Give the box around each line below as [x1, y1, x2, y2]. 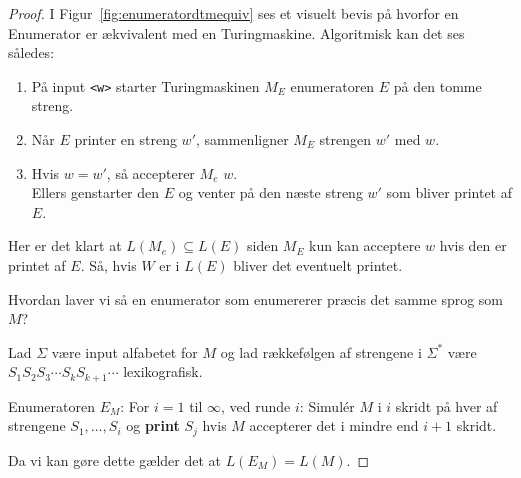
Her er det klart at [8, 235, 122, 256]
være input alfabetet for [51, 341, 198, 362]
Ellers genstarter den [31, 182, 160, 203]
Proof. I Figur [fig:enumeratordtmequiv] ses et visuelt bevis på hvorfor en [8, 3, 459, 23]
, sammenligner [196, 129, 289, 150]
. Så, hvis [80, 255, 137, 275]
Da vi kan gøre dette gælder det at [8, 449, 221, 470]
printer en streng [74, 129, 177, 150]
